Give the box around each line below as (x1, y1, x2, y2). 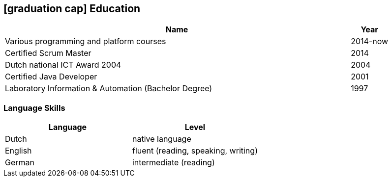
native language (132, 134, 191, 144)
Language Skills (3, 103, 65, 113)
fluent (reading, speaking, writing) (132, 146, 258, 156)
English (5, 146, 32, 156)
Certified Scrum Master (5, 48, 91, 58)
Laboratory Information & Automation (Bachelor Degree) (5, 83, 212, 94)
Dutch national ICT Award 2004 (5, 60, 121, 70)
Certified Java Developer (5, 72, 97, 82)
